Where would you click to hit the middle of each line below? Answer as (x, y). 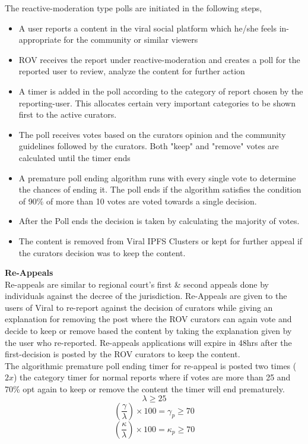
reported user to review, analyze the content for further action (132, 71)
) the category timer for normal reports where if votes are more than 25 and (152, 377)
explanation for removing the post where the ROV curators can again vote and (148, 319)
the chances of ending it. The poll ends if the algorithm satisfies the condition (160, 189)
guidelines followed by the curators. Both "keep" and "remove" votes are (149, 146)
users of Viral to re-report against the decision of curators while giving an (139, 307)
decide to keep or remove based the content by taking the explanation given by (148, 331)
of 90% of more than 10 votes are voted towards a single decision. (138, 201)
